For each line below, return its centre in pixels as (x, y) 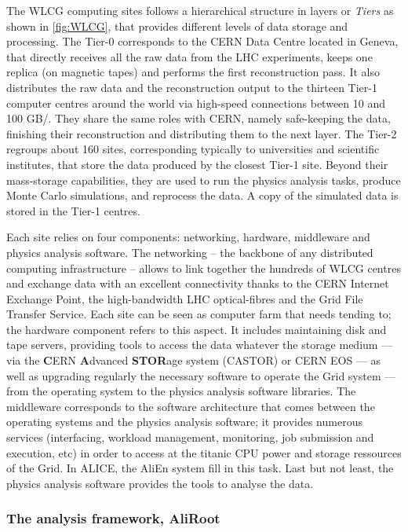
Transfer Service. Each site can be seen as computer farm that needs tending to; (199, 314)
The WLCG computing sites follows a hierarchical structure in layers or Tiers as (200, 10)
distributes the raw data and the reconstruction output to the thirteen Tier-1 (192, 87)
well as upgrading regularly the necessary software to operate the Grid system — (201, 375)
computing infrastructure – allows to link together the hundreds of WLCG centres (204, 268)
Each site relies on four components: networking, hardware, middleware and (188, 237)
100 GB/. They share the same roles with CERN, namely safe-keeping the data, (199, 118)
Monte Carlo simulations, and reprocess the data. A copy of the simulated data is (202, 195)
